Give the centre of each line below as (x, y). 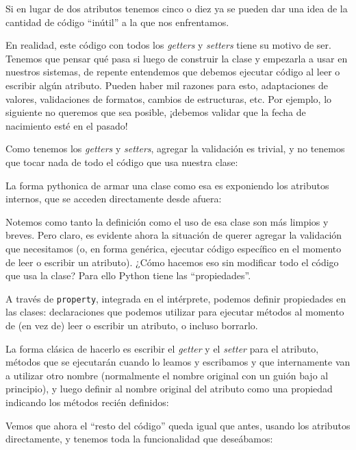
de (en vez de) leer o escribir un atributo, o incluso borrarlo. (132, 325)
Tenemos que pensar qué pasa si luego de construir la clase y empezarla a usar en (177, 58)
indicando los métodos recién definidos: (87, 402)
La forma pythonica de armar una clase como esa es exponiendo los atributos (167, 185)
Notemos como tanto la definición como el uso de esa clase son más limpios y (167, 221)
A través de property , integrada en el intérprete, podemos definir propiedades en (176, 298)
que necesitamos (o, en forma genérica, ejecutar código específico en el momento (174, 248)
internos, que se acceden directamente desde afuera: (114, 199)
